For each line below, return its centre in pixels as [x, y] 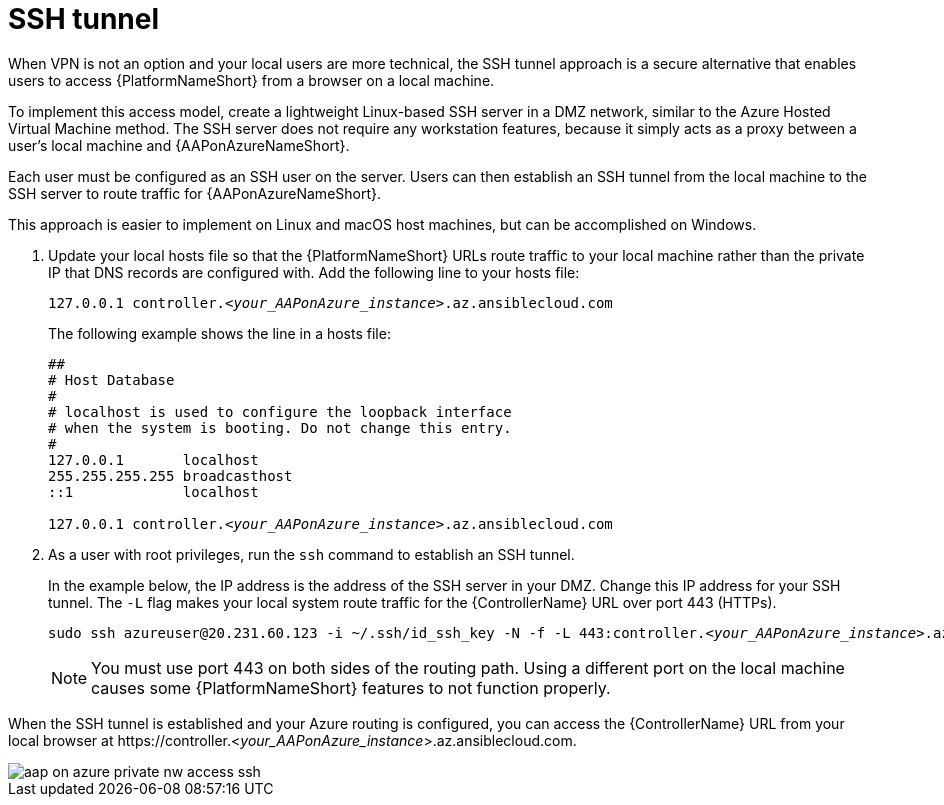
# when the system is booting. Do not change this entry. [280, 427]
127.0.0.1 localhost [153, 459]
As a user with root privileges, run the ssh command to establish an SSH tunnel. [311, 554]
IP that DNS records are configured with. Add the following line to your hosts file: [314, 272]
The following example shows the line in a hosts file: [219, 333]
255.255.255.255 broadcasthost [170, 475]
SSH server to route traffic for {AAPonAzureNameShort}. [195, 193]
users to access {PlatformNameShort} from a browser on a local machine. [251, 80]
